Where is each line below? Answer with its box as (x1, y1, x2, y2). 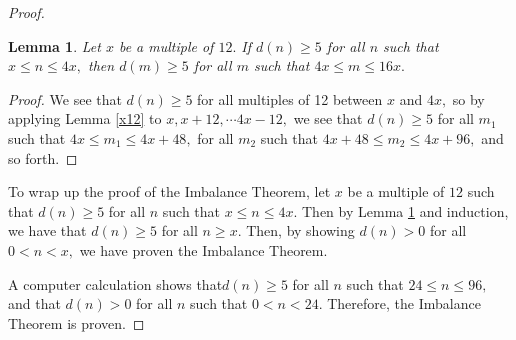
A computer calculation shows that (8, 273, 223, 294)
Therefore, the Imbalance (327, 293, 481, 314)
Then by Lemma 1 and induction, (302, 200, 509, 221)
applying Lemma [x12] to (8, 108, 162, 129)
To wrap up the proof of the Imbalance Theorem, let (8, 181, 331, 202)
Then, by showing (246, 220, 355, 241)
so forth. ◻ (8, 147, 78, 168)
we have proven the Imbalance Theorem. (79, 239, 328, 260)
